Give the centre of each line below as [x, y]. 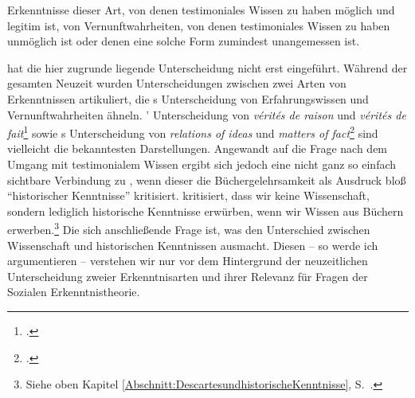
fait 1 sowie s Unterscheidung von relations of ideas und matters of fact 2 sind [193, 132]
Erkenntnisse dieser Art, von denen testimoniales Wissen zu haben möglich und [201, 10]
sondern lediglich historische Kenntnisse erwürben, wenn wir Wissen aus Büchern [206, 211]
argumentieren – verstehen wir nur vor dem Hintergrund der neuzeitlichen [188, 261]
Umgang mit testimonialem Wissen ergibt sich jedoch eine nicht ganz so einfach [202, 164]
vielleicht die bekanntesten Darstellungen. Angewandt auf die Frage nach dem [198, 148]
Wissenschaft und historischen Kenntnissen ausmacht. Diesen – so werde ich [193, 245]
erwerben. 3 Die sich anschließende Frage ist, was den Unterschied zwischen [189, 228]
